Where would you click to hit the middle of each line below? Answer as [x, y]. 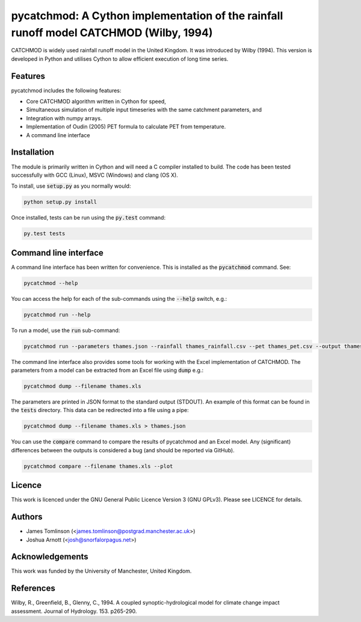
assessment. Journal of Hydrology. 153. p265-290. [74, 611]
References [33, 589]
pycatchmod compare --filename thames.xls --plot [98, 466]
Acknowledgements [50, 557]
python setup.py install [60, 202]
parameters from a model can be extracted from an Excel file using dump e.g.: [107, 371]
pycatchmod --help [51, 283]
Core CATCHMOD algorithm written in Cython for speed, [96, 102]
